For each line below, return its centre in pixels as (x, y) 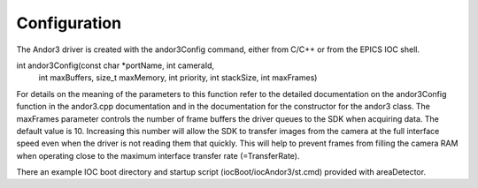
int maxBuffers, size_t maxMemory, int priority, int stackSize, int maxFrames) (178, 78)
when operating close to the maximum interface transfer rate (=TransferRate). (158, 155)
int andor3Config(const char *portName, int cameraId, (116, 65)
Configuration (69, 23)
